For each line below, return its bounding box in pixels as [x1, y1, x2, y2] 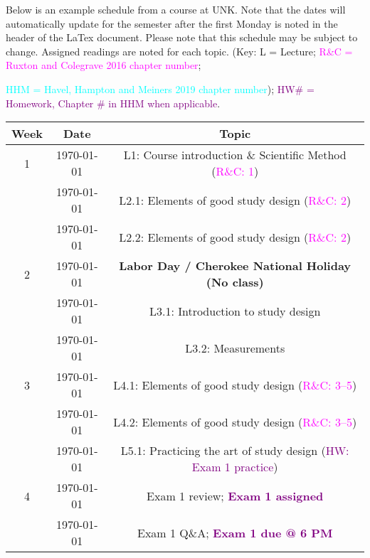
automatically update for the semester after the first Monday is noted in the [6, 16, 338, 31]
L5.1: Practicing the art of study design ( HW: [120, 442, 349, 459]
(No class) [206, 274, 264, 291]
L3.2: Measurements [185, 339, 285, 356]
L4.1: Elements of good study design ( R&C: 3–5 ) [113, 376, 357, 393]
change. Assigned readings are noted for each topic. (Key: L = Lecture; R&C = [6, 43, 353, 58]
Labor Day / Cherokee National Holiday [119, 257, 351, 274]
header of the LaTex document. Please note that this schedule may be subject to [6, 30, 358, 45]
